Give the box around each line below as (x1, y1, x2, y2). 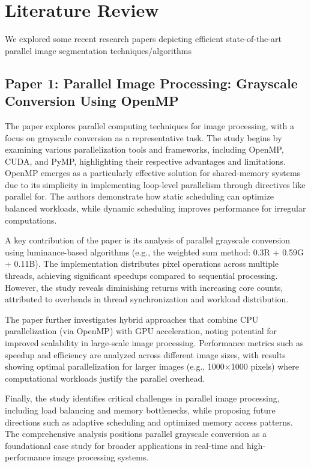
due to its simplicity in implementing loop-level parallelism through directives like (5, 178, 306, 191)
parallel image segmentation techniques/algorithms (5, 44, 192, 56)
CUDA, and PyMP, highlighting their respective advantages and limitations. (5, 154, 286, 167)
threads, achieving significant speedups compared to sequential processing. (5, 269, 278, 282)
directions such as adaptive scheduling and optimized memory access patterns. (5, 415, 293, 428)
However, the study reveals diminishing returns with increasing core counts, (5, 281, 283, 293)
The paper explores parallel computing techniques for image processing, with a (5, 119, 294, 132)
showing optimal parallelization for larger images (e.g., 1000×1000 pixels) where (5, 360, 300, 373)
